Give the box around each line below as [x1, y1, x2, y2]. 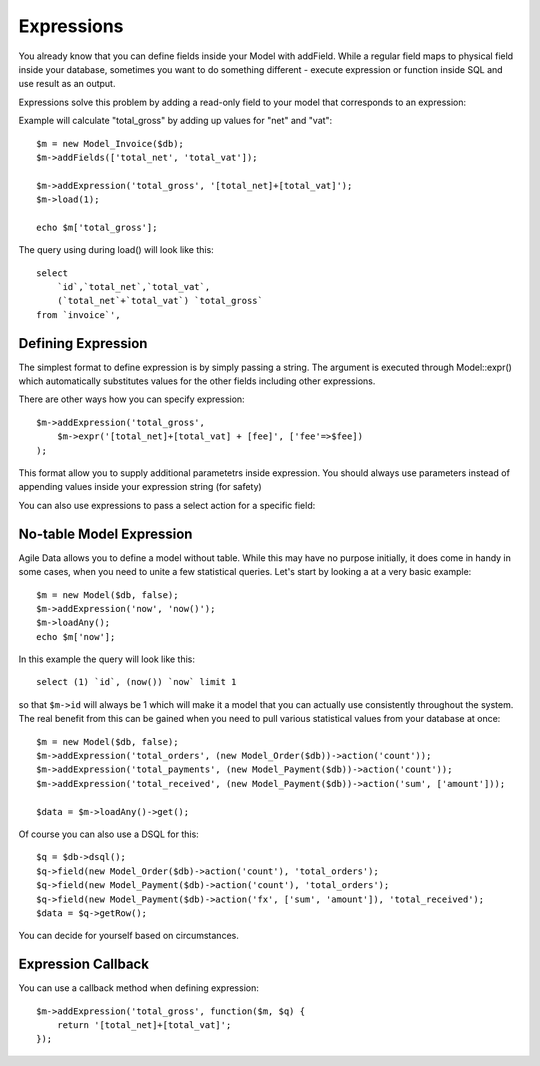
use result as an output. [18, 78, 116, 90]
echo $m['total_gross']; [36, 221, 158, 233]
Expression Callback [18, 956, 150, 973]
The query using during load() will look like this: [18, 244, 214, 256]
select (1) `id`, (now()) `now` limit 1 [36, 676, 237, 688]
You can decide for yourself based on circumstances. [18, 930, 239, 942]
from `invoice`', [36, 309, 121, 320]
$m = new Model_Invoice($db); [36, 138, 185, 149]
